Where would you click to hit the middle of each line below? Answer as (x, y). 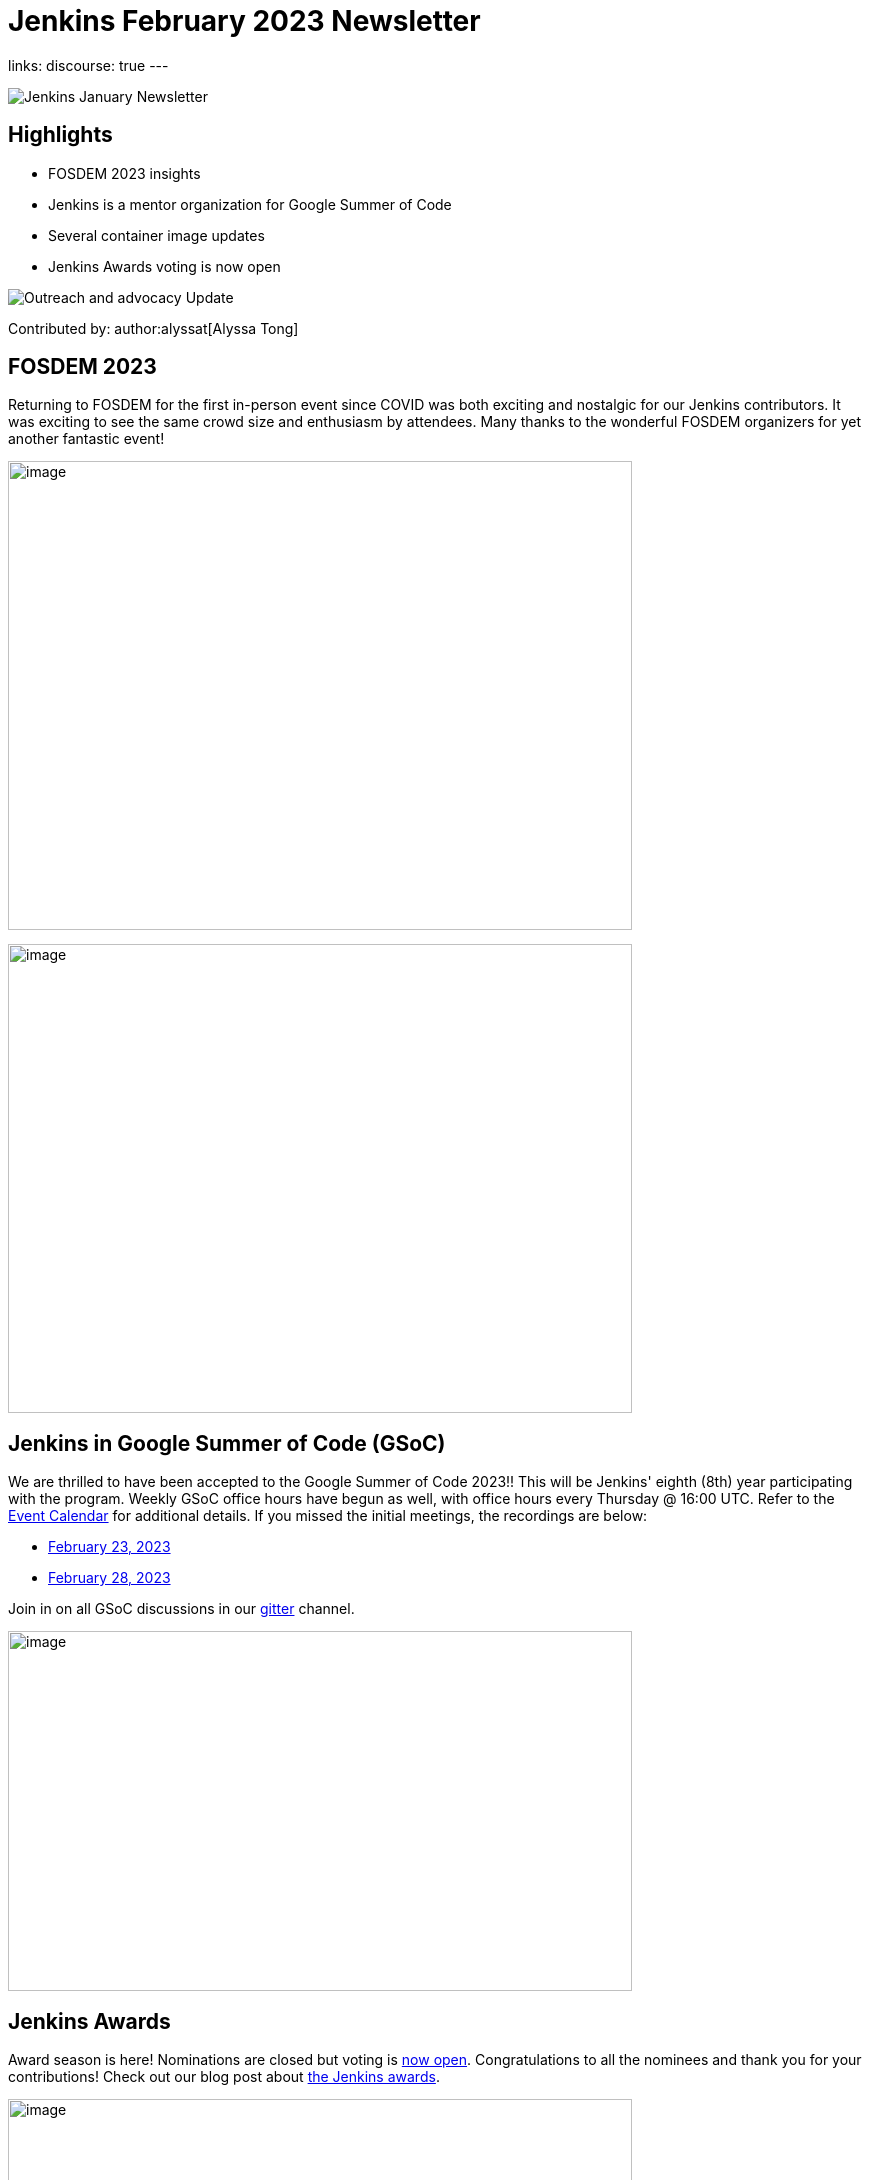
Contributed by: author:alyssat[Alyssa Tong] (153, 328)
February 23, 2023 (109, 1547)
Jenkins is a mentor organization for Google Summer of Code (250, 204)
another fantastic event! (86, 439)
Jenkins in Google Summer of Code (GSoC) (227, 1443)
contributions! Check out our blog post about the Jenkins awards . (224, 2077)
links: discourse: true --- (88, 65)
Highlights (60, 135)
